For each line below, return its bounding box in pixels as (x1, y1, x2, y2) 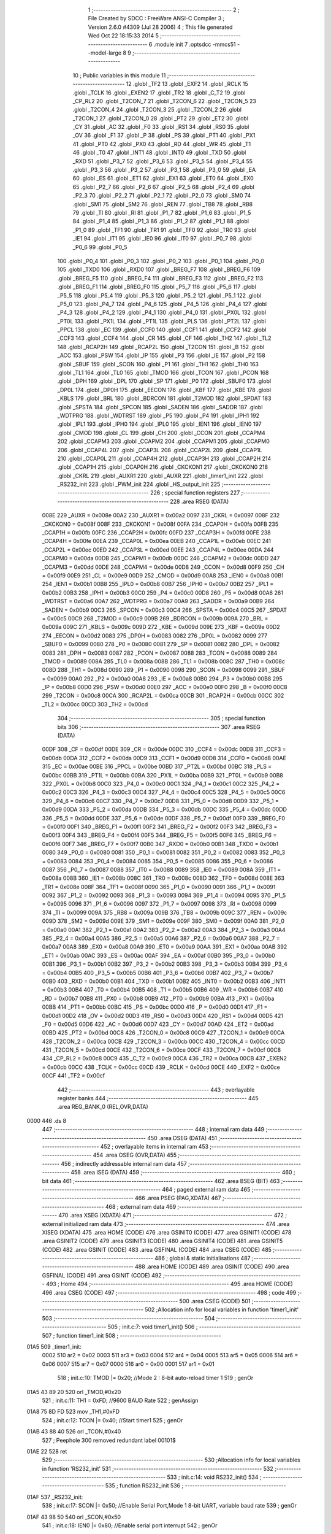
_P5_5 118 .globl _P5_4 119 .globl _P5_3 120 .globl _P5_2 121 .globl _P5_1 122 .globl (57, 291, 262, 299)
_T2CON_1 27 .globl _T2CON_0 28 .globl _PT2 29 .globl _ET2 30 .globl (72, 114, 248, 122)
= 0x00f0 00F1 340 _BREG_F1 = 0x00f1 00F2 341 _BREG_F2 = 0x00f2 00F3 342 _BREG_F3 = (42, 823, 278, 830)
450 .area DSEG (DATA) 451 (147, 1134, 218, 1141)
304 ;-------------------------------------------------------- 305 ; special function (57, 715, 266, 722)
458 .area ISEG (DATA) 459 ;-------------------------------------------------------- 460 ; (70, 1169, 295, 1176)
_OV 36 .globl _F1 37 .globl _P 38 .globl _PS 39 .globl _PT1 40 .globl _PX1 (72, 132, 256, 139)
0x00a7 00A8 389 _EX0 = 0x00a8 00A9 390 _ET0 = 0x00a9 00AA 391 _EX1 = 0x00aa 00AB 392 (42, 943, 287, 950)
